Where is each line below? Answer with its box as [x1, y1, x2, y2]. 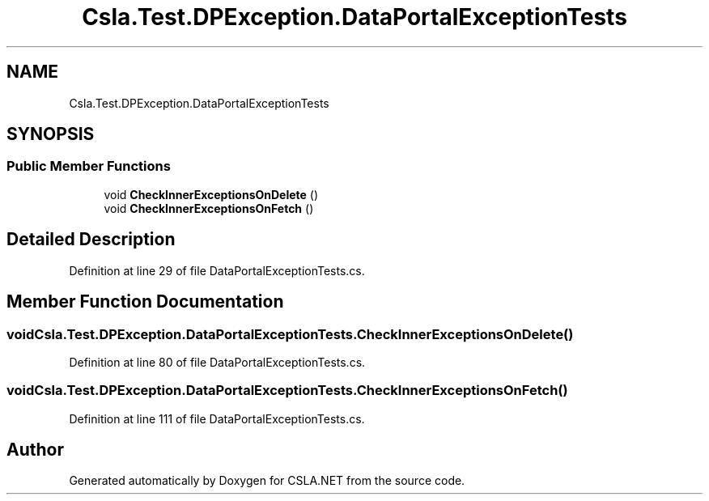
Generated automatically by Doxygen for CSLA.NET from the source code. [69, 473, 465, 488]
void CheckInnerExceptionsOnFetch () [104, 201, 314, 215]
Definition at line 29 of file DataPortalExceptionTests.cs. [69, 263, 365, 278]
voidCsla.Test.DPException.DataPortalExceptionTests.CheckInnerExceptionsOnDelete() [6, 325, 574, 342]
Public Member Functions [6, 158, 171, 175]
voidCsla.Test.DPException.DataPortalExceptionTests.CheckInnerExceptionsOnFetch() [6, 382, 568, 399]
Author [6, 439, 64, 461]
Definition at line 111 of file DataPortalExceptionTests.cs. [69, 411, 365, 426]
